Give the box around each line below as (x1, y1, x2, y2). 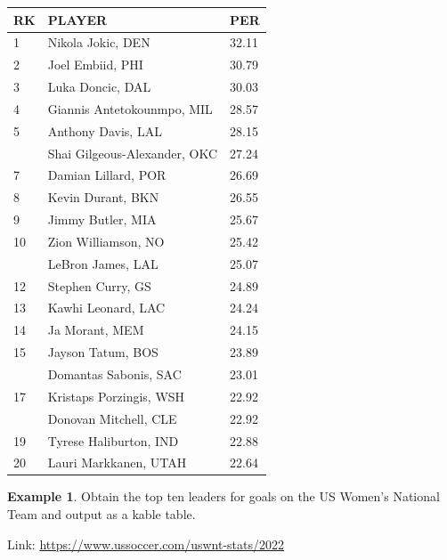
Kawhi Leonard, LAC (47, 298, 166, 317)
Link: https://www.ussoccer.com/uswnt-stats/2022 (7, 534, 285, 553)
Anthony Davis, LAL (47, 121, 162, 140)
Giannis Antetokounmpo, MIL (47, 99, 213, 118)
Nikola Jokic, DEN (47, 33, 150, 52)
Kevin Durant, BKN (47, 188, 159, 207)
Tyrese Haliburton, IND (47, 431, 179, 450)
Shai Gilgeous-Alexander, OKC (47, 143, 218, 162)
